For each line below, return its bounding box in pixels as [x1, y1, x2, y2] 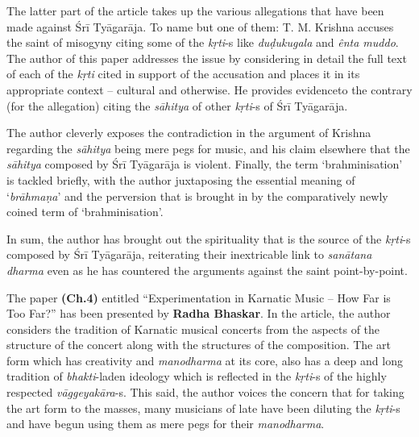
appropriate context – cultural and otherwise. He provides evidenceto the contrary [6, 81, 413, 98]
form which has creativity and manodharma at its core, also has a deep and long [6, 352, 403, 368]
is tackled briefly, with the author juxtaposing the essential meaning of [6, 171, 355, 188]
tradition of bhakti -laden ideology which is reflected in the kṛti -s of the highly [6, 368, 387, 385]
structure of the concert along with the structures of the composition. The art [6, 336, 391, 353]
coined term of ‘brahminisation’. [6, 203, 164, 220]
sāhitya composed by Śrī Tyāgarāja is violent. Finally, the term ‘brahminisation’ [6, 156, 403, 173]
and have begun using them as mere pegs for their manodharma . [6, 415, 325, 432]
